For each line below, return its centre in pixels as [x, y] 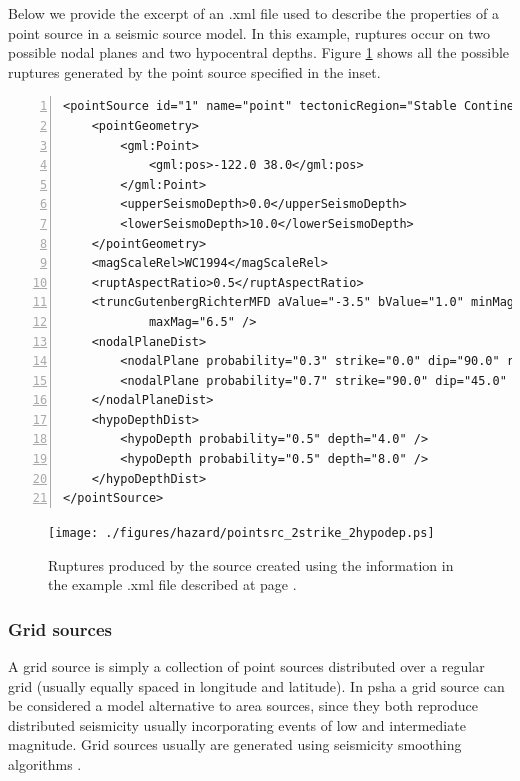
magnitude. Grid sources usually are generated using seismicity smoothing [235, 744]
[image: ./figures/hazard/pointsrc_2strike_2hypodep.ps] [241, 532]
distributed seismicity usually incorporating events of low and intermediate [237, 724]
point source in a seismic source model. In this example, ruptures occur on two [249, 32]
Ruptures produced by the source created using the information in [251, 564]
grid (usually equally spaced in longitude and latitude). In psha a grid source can [256, 685]
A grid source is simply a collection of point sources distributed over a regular [246, 665]
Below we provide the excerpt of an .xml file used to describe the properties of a [253, 13]
